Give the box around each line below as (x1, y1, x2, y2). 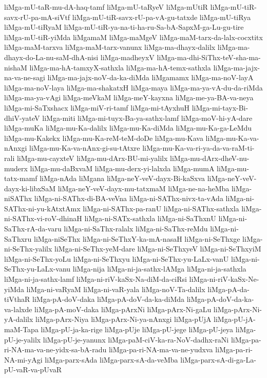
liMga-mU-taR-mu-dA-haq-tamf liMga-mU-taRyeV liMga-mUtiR (4, 2, 208, 12)
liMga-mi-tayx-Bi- (192, 102, 249, 113)
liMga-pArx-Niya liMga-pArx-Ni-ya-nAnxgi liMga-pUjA (35, 314, 212, 325)
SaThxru (4, 233, 32, 244)
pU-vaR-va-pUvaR (4, 364, 62, 375)
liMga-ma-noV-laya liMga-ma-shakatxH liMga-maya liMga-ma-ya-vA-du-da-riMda (4, 82, 263, 93)
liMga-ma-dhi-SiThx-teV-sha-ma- (157, 51, 261, 62)
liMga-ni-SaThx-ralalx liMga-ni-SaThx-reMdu (64, 223, 208, 234)
